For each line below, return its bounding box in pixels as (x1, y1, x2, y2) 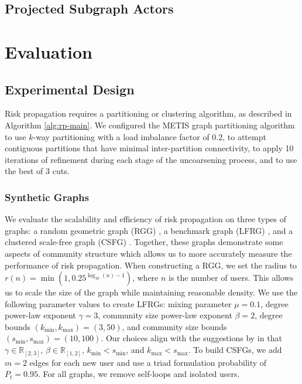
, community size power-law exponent (98, 309, 232, 321)
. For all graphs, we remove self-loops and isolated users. (37, 368, 240, 380)
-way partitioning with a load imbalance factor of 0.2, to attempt (33, 130, 266, 142)
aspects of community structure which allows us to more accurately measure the (5, 247, 292, 259)
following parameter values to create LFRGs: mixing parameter (5, 297, 232, 310)
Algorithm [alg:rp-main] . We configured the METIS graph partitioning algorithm (5, 118, 295, 131)
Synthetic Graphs (5, 189, 89, 204)
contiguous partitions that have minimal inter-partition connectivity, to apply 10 (5, 142, 294, 154)
